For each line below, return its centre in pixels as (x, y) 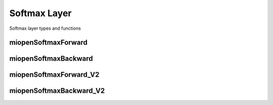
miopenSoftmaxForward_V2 (54, 75)
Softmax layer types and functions (45, 28)
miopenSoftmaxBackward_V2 (57, 91)
